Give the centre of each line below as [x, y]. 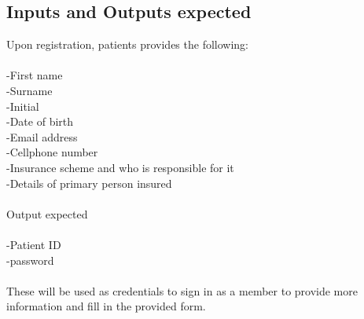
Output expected [47, 213]
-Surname [29, 90]
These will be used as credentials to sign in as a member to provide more [182, 290]
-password [30, 260]
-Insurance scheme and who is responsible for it [120, 167]
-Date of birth [40, 121]
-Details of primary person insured [89, 183]
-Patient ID [34, 244]
